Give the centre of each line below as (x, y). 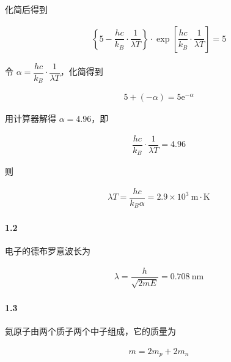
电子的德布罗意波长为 (48, 251)
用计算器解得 (31, 119)
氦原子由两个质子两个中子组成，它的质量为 (90, 331)
